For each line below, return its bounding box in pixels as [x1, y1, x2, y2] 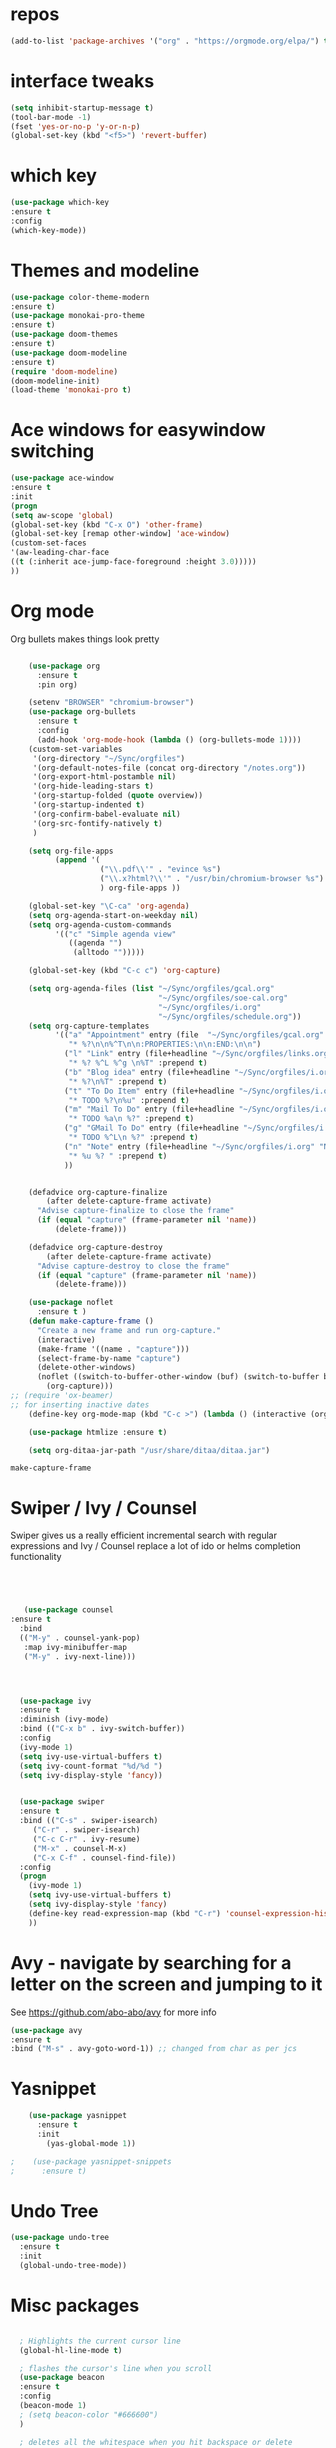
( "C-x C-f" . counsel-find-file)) [32, 1853, 177, 1863]
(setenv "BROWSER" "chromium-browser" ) [28, 698, 195, 708]
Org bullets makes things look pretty [10, 633, 160, 645]
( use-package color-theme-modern [10, 292, 150, 302]
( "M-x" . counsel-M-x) [32, 1843, 128, 1853]
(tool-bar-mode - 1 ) [10, 112, 92, 122]
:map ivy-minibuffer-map [23, 1642, 128, 1652]
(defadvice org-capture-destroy [28, 1242, 163, 1252]
